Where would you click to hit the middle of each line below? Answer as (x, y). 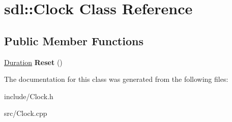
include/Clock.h (29, 96)
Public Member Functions (74, 40)
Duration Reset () (33, 62)
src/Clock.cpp (26, 113)
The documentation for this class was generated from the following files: (116, 79)
